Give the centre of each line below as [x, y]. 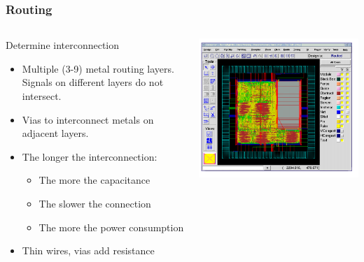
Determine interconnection [63, 45]
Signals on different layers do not [93, 82]
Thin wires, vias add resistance [88, 250]
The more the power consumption [111, 227]
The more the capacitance [94, 180]
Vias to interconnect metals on [88, 119]
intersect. [42, 96]
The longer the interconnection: [90, 156]
